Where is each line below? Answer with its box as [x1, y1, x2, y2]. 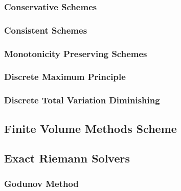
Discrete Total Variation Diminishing [4, 94, 160, 106]
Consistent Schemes [4, 23, 87, 36]
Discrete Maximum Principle [4, 70, 126, 83]
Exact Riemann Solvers [4, 150, 130, 166]
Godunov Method [4, 177, 79, 189]
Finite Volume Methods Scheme [4, 120, 177, 136]
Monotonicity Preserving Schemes [4, 47, 147, 60]
